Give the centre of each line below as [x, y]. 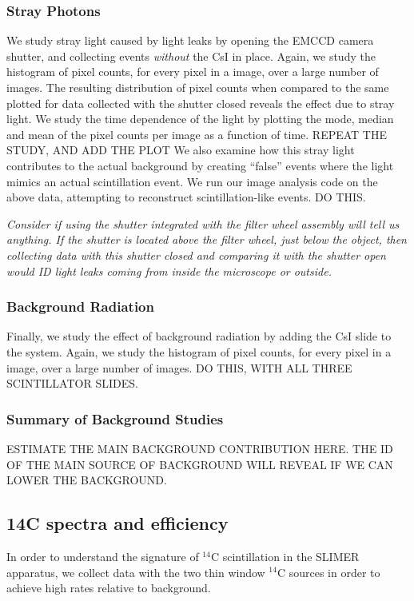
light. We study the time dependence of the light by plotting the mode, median [200, 119]
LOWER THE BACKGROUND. [87, 480]
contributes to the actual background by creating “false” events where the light [200, 165]
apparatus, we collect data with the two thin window [136, 572]
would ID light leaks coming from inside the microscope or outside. [169, 271]
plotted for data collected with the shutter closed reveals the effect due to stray [201, 103]
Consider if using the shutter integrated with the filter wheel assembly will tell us [203, 223]
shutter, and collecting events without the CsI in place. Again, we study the [191, 56]
